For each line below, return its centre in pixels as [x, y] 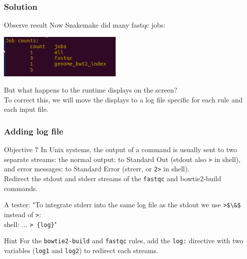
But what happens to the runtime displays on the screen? [91, 90]
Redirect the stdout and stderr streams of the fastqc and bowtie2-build [113, 178]
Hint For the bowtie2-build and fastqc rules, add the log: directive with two [124, 241]
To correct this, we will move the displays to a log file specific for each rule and [123, 99]
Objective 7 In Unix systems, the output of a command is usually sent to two [121, 149]
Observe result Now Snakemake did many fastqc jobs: [85, 25]
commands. [21, 188]
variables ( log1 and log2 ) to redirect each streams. [81, 250]
